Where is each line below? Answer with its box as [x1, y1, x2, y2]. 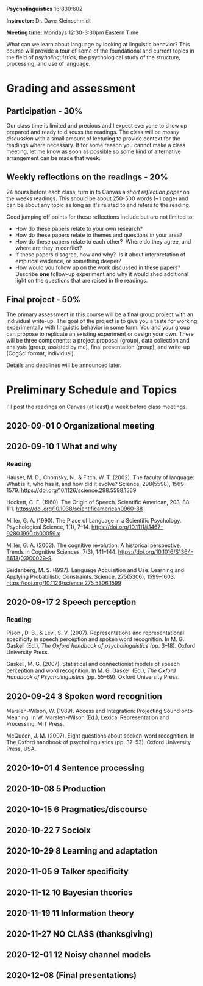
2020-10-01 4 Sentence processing [6, 763, 144, 773]
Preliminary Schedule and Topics [6, 383, 177, 396]
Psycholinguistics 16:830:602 [6, 5, 83, 12]
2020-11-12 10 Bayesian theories [6, 887, 133, 897]
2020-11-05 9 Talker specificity [6, 866, 129, 877]
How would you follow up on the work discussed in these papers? [15, 264, 181, 271]
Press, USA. [6, 745, 37, 753]
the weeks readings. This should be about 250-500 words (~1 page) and [6, 195, 188, 202]
